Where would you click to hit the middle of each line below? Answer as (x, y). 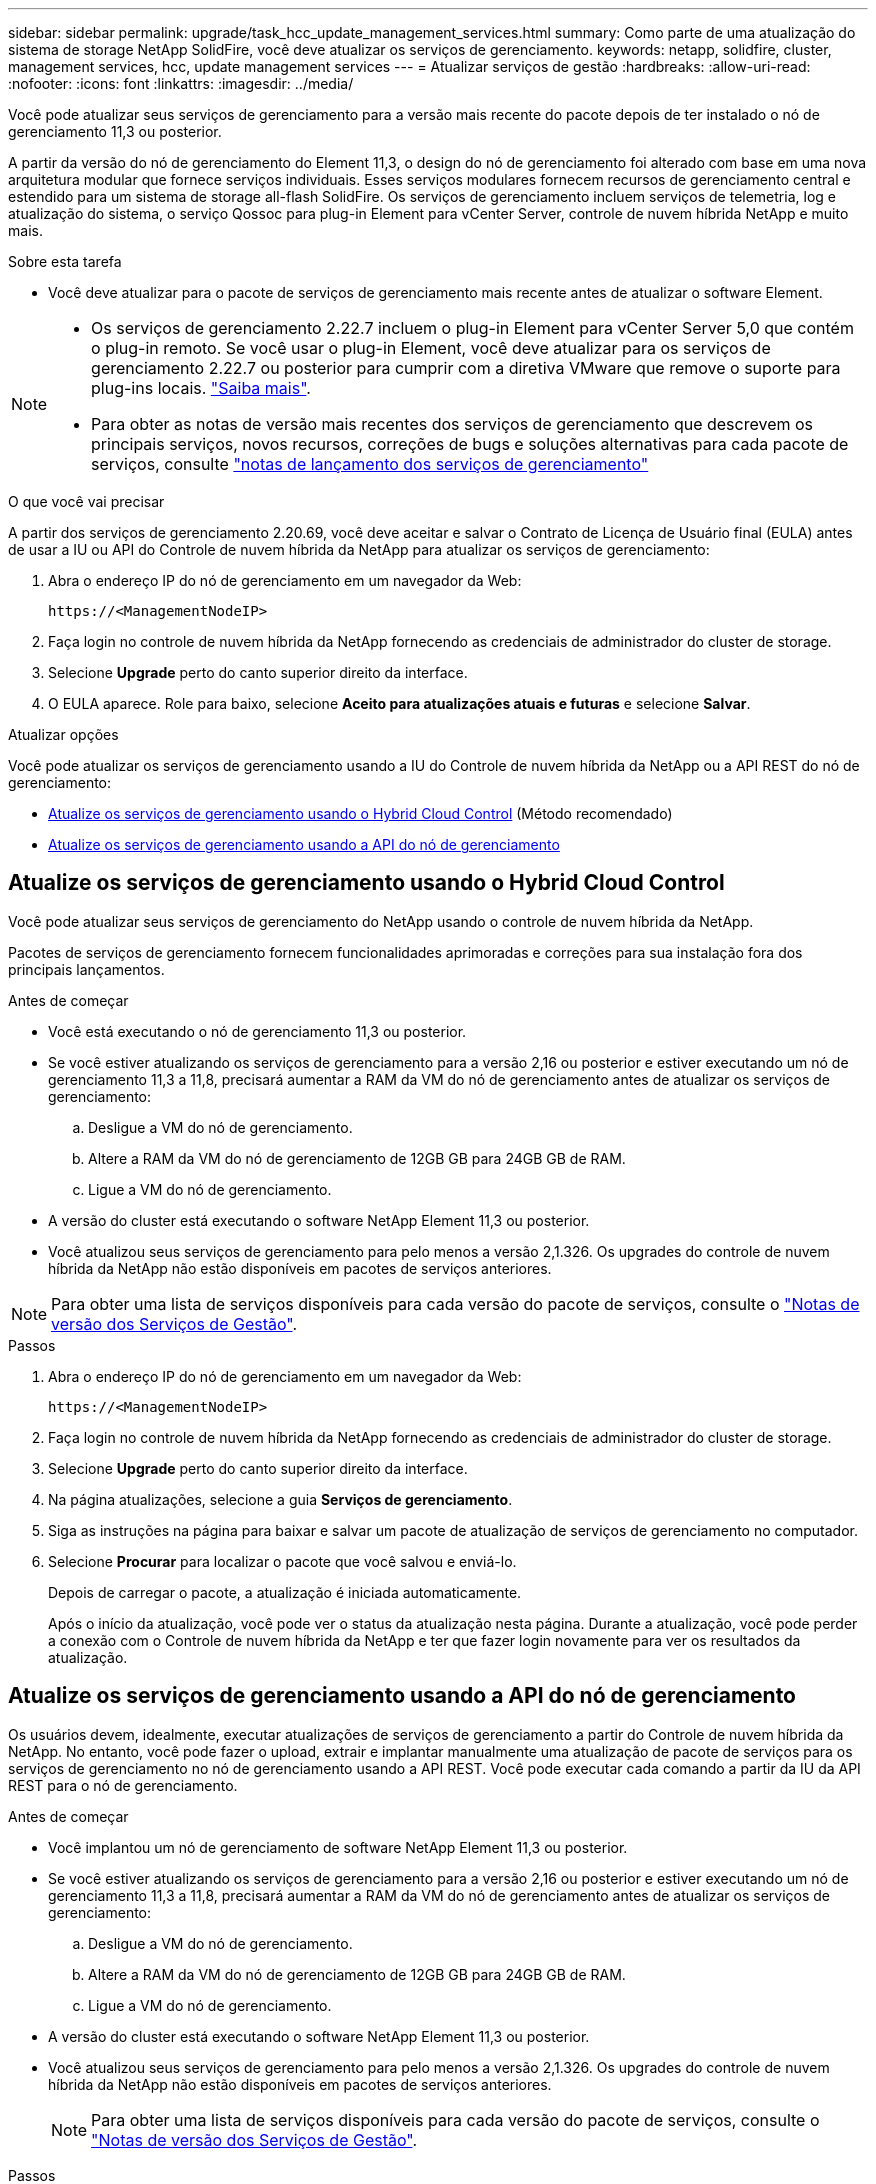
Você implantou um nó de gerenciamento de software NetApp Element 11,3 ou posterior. (338, 1847)
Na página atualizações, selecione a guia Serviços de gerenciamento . (280, 1499)
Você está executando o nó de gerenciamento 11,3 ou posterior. (257, 1031)
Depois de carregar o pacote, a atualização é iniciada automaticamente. (285, 1592)
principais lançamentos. (86, 969)
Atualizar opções (63, 734)
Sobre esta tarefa (65, 261)
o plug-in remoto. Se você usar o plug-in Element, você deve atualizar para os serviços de (431, 348)
